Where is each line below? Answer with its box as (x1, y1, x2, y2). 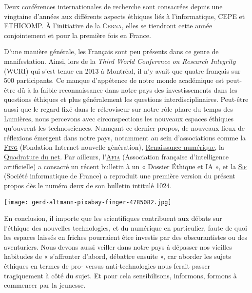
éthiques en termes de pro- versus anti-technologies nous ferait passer (4, 260, 211, 271)
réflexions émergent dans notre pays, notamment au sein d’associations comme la (4, 132, 246, 142)
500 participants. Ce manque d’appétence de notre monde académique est (4, 75, 224, 85)
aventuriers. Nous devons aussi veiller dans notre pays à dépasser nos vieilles (4, 241, 232, 252)
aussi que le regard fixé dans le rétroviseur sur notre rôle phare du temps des (4, 103, 233, 114)
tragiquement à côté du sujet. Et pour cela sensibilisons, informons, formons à (4, 270, 237, 280)
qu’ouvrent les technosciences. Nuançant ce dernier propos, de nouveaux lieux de (4, 123, 245, 133)
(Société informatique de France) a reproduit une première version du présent (4, 171, 235, 181)
